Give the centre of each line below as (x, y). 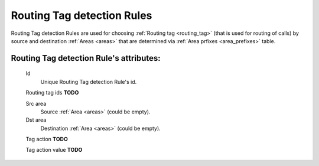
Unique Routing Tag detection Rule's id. (89, 82)
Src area (36, 103)
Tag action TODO (47, 139)
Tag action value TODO (54, 150)
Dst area (36, 120)
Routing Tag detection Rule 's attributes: (86, 58)
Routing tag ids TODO (52, 93)
